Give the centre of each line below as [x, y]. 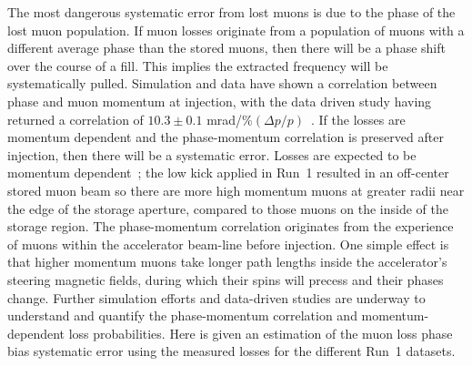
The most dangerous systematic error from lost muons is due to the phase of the [231, 12]
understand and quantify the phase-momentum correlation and [182, 315]
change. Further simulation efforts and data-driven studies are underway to [216, 297]
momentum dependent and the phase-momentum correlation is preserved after [226, 137]
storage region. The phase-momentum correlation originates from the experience [231, 226]
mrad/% [230, 119]
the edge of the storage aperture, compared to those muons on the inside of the [228, 208]
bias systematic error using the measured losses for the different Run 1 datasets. [231, 351]
